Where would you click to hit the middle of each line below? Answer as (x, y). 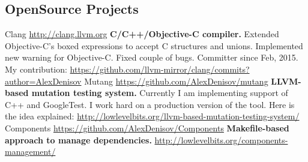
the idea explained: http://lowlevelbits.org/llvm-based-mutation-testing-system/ (152, 116)
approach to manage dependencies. (78, 139)
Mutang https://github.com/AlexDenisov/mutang (176, 81)
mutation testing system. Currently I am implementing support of (160, 93)
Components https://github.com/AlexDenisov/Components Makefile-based (147, 127)
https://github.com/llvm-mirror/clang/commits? (160, 69)
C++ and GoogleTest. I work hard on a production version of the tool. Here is (150, 104)
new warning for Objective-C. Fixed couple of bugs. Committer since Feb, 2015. (152, 57)
